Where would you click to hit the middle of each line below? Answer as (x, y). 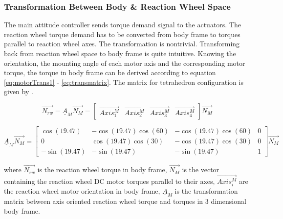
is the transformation (206, 191)
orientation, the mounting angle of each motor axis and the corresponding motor (125, 63)
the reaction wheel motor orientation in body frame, (82, 191)
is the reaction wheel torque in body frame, (102, 169)
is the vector (201, 169)
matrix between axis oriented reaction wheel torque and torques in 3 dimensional (125, 201)
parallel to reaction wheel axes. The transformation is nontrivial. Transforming (122, 44)
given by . (19, 91)
